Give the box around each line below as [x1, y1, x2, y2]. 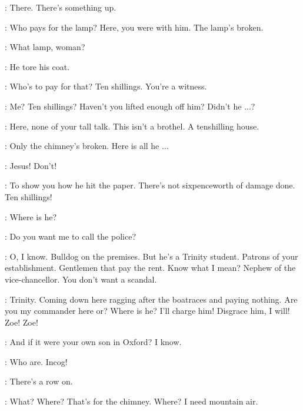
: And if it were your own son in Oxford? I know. [5, 336, 182, 348]
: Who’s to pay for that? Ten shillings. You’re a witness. [5, 80, 207, 92]
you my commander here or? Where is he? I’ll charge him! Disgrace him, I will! [5, 304, 290, 317]
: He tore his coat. [5, 60, 70, 72]
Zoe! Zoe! [5, 316, 38, 328]
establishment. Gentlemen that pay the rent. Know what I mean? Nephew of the [5, 261, 296, 274]
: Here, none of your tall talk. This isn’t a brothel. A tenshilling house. [5, 120, 259, 132]
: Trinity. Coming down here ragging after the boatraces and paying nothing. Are [5, 293, 298, 305]
